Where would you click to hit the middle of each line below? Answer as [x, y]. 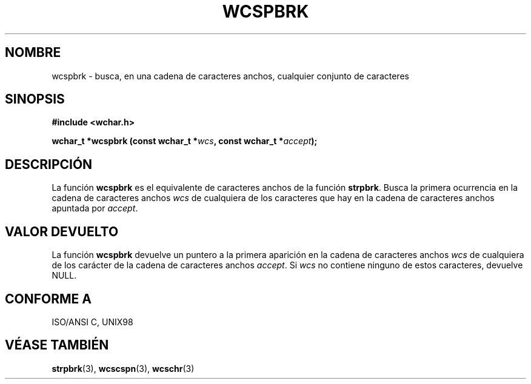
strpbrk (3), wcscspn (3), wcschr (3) [123, 368]
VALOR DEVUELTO [62, 231]
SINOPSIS [35, 99]
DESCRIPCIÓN [49, 164]
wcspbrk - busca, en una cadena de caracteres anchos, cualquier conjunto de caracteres [230, 76]
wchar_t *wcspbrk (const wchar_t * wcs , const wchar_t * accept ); [185, 141]
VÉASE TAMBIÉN [57, 345]
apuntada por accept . [95, 208]
